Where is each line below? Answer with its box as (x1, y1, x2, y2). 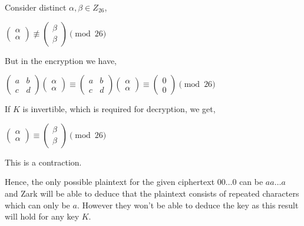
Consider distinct (5, 1, 67, 13)
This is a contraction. (5, 156, 82, 168)
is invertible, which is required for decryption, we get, (22, 103, 216, 115)
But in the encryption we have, (5, 54, 117, 66)
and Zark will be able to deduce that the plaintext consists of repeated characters (5, 187, 299, 199)
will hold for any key (5, 210, 80, 222)
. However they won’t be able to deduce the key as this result (77, 198, 299, 211)
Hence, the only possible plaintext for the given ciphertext (5, 176, 215, 188)
